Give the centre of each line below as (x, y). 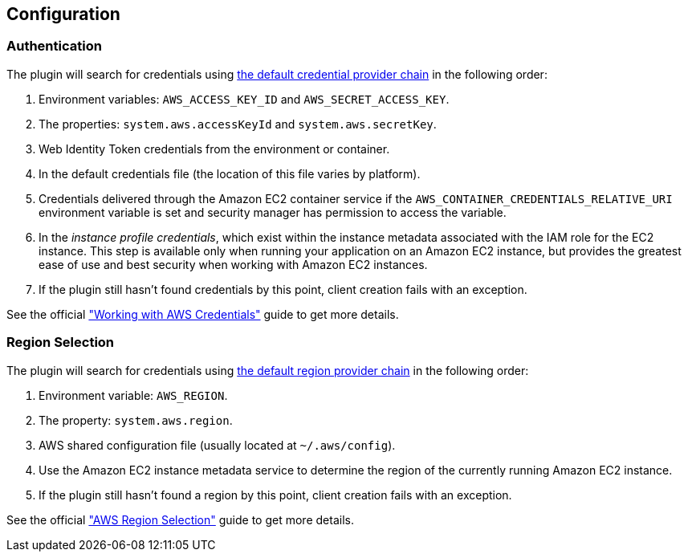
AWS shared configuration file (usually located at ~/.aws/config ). (217, 445)
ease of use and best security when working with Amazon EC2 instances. (233, 264)
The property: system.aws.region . (136, 420)
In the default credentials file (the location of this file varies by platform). (230, 173)
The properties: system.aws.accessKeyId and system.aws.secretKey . (238, 124)
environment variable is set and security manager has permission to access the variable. (273, 212)
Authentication (54, 46)
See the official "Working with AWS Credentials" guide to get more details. (203, 314)
